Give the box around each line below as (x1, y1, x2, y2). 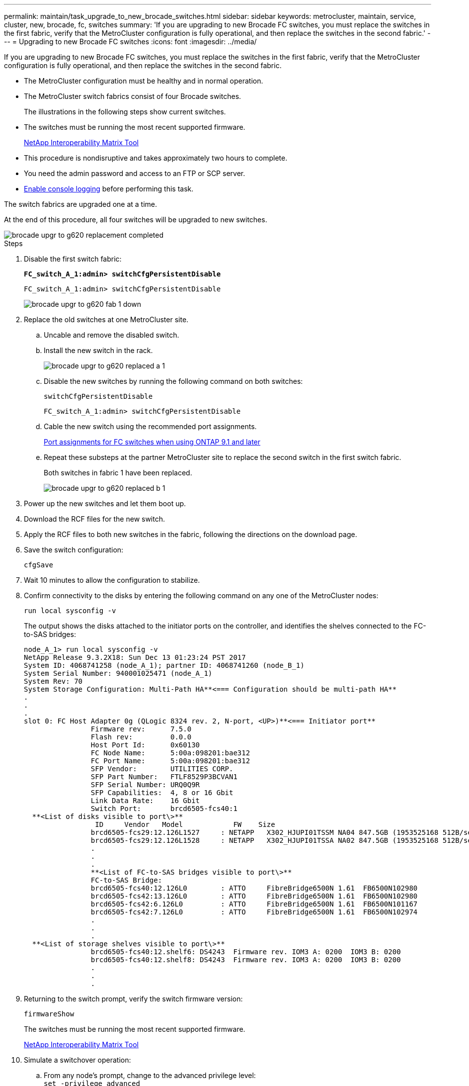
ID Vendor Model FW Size (95, 820, 275, 828)
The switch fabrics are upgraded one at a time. (4, 200, 157, 208)
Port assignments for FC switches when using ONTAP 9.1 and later (44, 438, 261, 446)
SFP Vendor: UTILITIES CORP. (90, 765, 234, 773)
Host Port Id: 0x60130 (90, 741, 200, 749)
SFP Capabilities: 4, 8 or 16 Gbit (90, 789, 234, 797)
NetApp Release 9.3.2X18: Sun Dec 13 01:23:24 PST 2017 (24, 653, 246, 661)
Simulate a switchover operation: (24, 1056, 131, 1064)
